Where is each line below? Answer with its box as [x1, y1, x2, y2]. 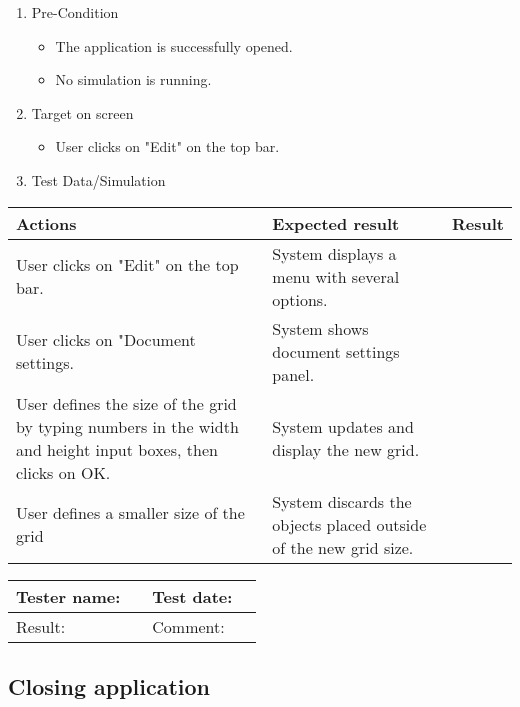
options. [272, 287, 328, 311]
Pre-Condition [31, 2, 119, 22]
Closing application [8, 670, 211, 701]
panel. [272, 362, 315, 386]
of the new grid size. [272, 535, 414, 559]
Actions [16, 211, 77, 235]
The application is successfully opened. [55, 35, 293, 56]
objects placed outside [272, 512, 427, 536]
